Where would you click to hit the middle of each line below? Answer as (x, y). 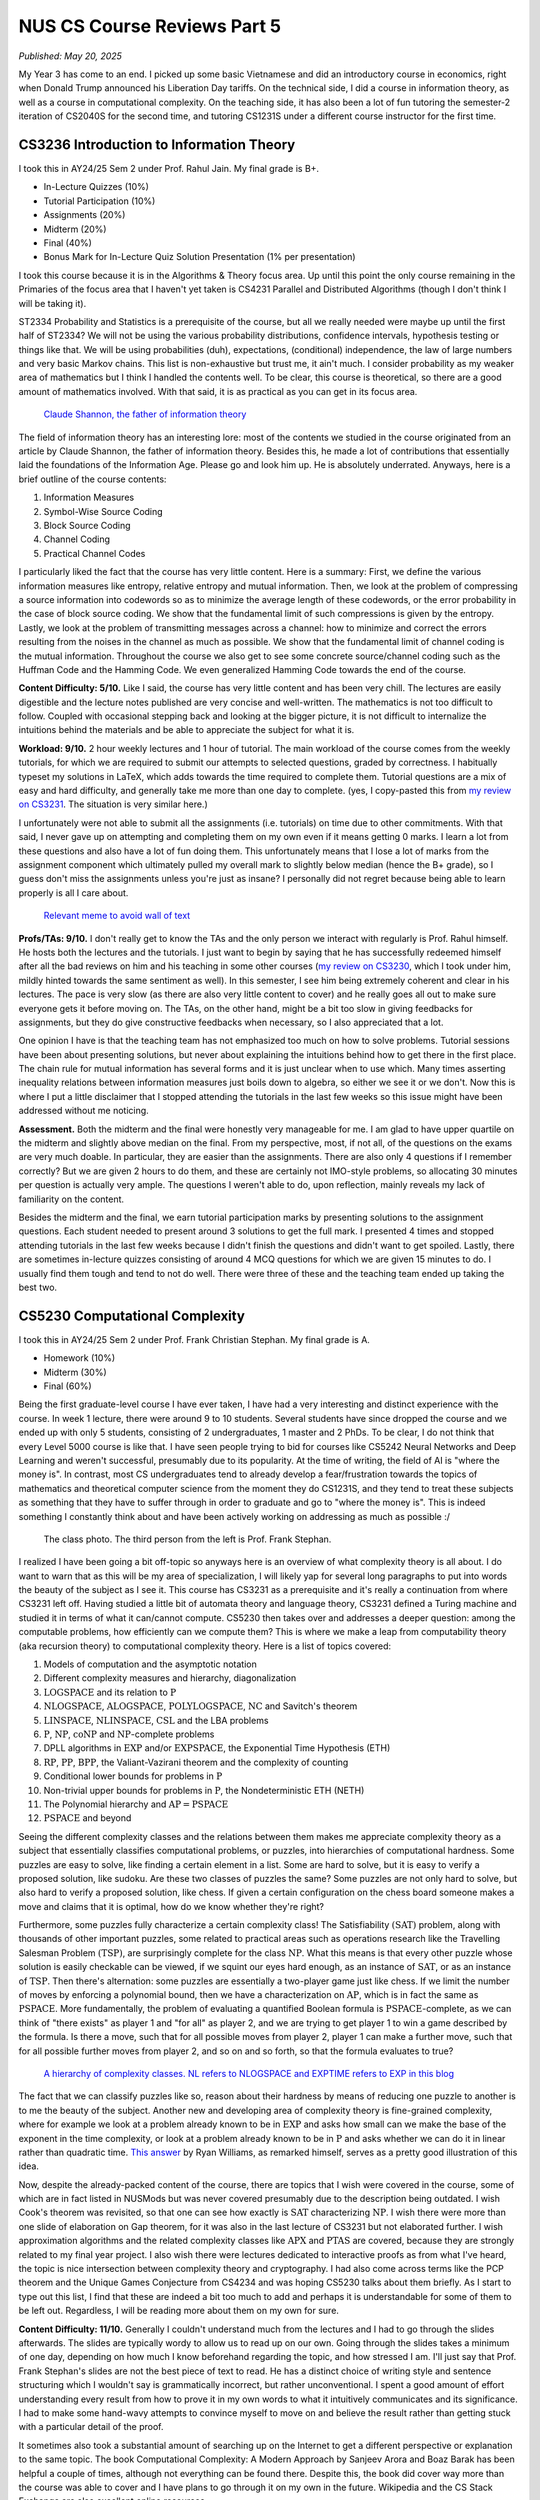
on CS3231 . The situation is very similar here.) (113, 804)
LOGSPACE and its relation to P (110, 1692)
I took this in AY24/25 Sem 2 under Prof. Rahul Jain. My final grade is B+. (169, 169)
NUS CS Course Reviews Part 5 (150, 26)
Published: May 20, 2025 (70, 56)
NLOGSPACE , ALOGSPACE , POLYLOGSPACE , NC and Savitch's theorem (200, 1706)
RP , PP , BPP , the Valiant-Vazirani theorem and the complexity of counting (196, 1762)
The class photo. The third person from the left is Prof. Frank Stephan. (187, 1539)
